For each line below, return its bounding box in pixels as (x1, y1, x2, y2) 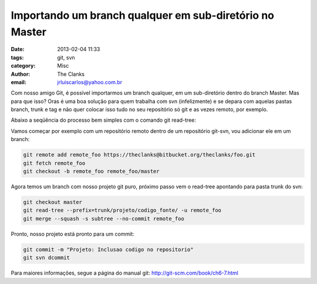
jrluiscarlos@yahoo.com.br (57, 78, 123, 85)
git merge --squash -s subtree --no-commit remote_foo (23, 215, 184, 222)
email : (11, 78, 26, 85)
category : (11, 62, 36, 69)
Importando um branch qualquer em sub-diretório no (11, 9, 274, 22)
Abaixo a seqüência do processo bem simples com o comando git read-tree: (11, 116, 197, 123)
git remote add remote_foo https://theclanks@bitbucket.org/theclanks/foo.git (23, 152, 255, 158)
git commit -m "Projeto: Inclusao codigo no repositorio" (23, 246, 194, 253)
